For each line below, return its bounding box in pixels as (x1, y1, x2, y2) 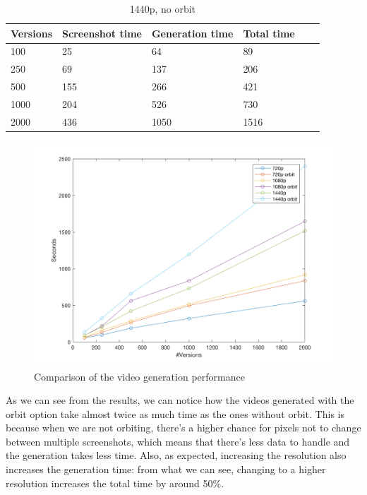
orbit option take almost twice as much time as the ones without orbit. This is (6, 406, 344, 421)
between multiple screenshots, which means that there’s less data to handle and (6, 434, 350, 448)
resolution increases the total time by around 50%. (6, 475, 224, 490)
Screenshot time (62, 25, 142, 40)
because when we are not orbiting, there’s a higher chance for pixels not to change (6, 420, 361, 435)
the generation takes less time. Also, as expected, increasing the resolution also (6, 448, 347, 463)
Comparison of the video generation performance (34, 369, 245, 383)
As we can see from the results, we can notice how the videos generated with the (6, 393, 354, 407)
